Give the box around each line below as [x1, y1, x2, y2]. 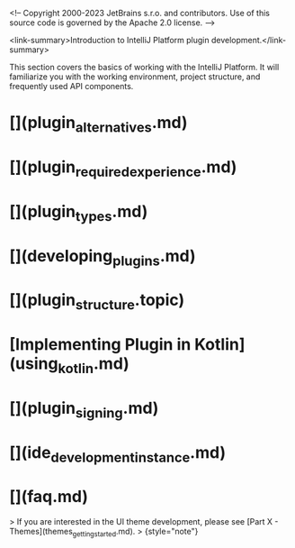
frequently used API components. [9, 81, 134, 91]
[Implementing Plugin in [9, 334, 192, 355]
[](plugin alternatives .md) [9, 113, 188, 136]
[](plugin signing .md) [9, 397, 159, 422]
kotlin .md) [58, 353, 130, 377]
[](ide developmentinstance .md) [9, 442, 227, 466]
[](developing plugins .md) [9, 245, 196, 269]
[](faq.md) [9, 487, 88, 507]
